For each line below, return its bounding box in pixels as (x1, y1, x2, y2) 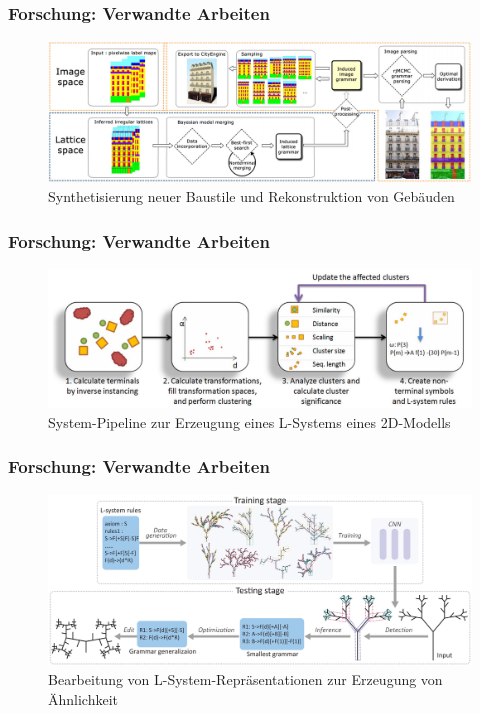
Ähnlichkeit (48, 688, 119, 709)
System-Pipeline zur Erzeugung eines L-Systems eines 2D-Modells (48, 411, 451, 432)
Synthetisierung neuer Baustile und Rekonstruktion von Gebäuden (48, 186, 455, 207)
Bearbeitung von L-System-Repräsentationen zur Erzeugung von (48, 669, 443, 690)
